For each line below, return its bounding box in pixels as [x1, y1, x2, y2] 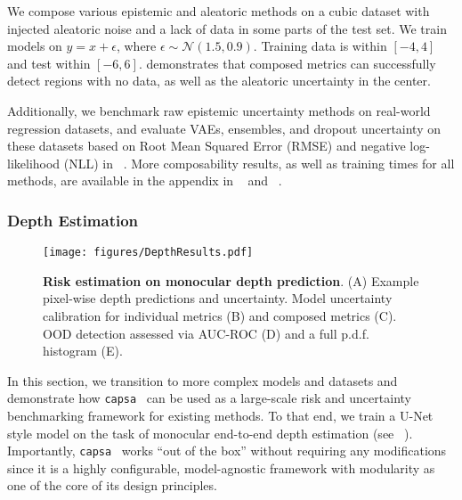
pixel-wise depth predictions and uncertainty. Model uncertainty [43, 289, 393, 307]
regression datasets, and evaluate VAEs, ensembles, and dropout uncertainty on [7, 119, 442, 137]
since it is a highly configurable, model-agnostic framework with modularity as [7, 458, 435, 477]
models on [7, 37, 62, 55]
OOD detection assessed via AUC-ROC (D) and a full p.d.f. [43, 324, 369, 342]
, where [116, 37, 157, 55]
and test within [7, 53, 91, 72]
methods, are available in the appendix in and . [7, 171, 282, 190]
